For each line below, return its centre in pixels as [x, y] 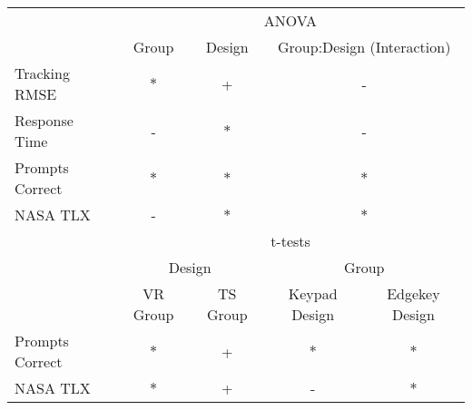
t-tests [290, 241]
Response [44, 120]
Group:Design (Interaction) [364, 47]
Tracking [42, 73]
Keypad [313, 293]
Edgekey [413, 293]
